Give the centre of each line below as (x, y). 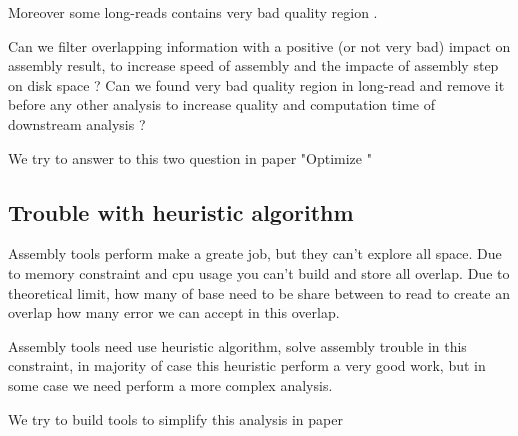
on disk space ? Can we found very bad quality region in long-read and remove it (256, 84)
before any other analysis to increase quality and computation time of (221, 104)
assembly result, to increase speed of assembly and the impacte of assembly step (253, 65)
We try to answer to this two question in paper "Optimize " (190, 157)
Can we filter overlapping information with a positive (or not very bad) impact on (259, 45)
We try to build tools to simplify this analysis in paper (175, 418)
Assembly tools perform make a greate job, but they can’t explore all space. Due (255, 253)
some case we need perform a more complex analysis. (170, 384)
